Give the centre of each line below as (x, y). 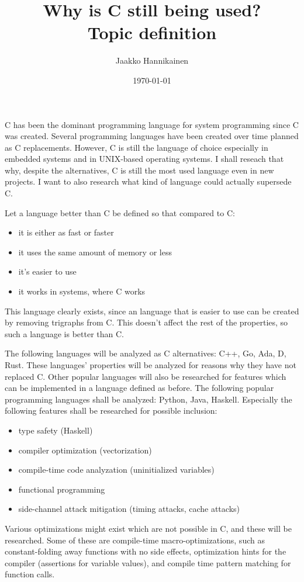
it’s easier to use (47, 271)
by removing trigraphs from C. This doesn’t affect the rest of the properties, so (146, 322)
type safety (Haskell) (56, 430)
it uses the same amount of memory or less (95, 252)
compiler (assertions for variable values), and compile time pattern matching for (148, 562)
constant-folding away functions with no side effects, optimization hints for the (146, 551)
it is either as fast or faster (66, 232)
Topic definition (152, 32)
